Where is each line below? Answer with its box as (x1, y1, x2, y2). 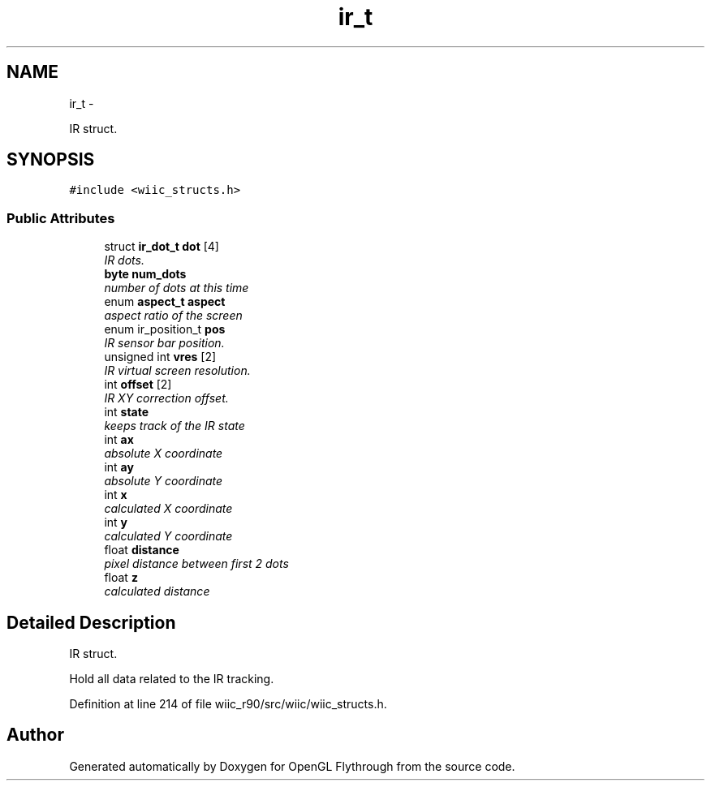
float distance (104, 543, 179, 557)
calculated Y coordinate (104, 529, 233, 544)
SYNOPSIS (6, 149, 95, 170)
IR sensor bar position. (104, 336, 225, 350)
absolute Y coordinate (104, 474, 223, 488)
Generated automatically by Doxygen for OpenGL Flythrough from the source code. (69, 759, 515, 773)
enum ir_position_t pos (104, 322, 226, 337)
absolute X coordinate (104, 446, 223, 461)
